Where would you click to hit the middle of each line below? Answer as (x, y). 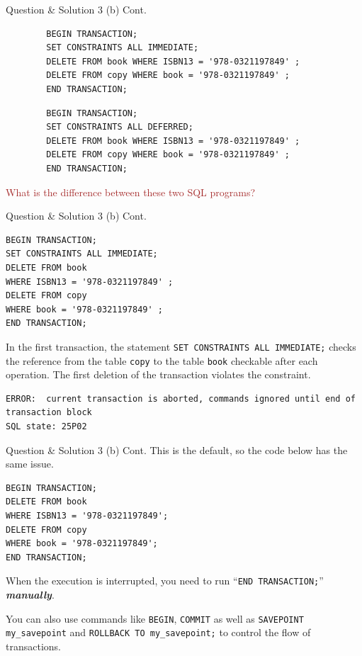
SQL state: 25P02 (46, 426)
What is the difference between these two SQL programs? (131, 192)
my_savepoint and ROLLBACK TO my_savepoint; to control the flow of (158, 632)
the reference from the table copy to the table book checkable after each (162, 360)
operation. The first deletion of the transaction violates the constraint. (158, 374)
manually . (30, 594)
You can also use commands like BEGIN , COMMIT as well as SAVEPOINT (155, 618)
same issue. (30, 464)
